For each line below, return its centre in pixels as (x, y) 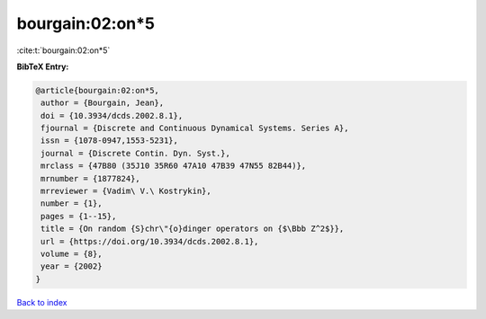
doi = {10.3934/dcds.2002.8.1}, (112, 115)
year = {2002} (72, 266)
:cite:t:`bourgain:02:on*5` (63, 50)
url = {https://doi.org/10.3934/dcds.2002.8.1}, (150, 241)
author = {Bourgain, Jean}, (103, 103)
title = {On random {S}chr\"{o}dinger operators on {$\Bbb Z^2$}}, (193, 229)
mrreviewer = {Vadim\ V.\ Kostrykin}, (126, 191)
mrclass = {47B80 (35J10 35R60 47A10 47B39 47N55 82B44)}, (174, 166)
